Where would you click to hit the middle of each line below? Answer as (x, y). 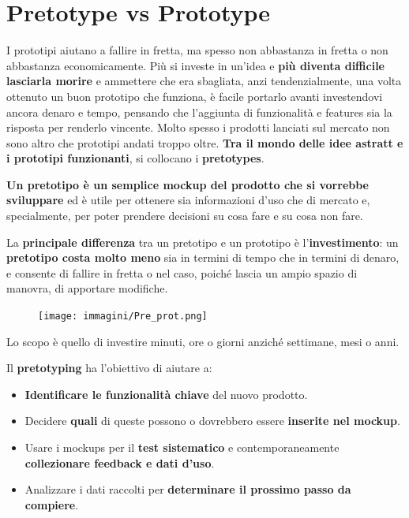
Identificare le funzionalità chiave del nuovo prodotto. (166, 394)
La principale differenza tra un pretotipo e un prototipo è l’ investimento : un (203, 242)
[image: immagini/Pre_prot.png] (123, 317)
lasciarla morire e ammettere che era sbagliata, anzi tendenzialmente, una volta (204, 81)
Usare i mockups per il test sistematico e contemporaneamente (182, 447)
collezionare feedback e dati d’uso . (120, 462)
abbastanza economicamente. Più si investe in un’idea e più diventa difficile (195, 65)
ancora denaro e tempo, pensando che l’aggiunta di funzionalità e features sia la (199, 112)
